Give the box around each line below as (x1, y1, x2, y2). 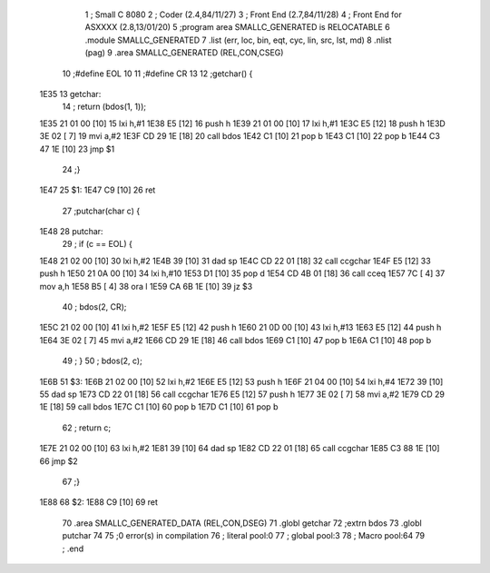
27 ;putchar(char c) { (62, 205, 141, 216)
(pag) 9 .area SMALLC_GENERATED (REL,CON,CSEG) (84, 47, 284, 58)
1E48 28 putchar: (39, 226, 103, 237)
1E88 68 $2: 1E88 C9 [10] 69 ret (39, 497, 159, 508)
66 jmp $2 (39, 455, 78, 467)
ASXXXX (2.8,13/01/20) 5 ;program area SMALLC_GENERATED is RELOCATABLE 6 (84, 22, 390, 33)
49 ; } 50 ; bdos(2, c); (62, 355, 142, 367)
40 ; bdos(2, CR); (62, 301, 127, 312)
